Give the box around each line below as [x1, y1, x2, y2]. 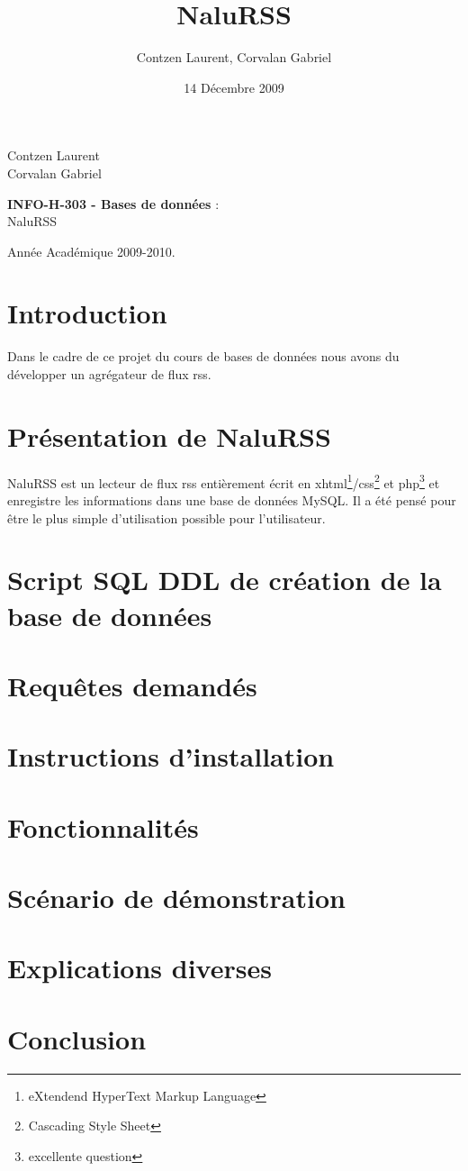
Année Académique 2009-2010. [7, 241, 175, 260]
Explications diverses [7, 949, 272, 986]
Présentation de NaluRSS [7, 417, 331, 454]
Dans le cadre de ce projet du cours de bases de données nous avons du [7, 347, 400, 366]
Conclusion [7, 1020, 147, 1057]
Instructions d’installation [7, 738, 335, 775]
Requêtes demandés [7, 667, 257, 704]
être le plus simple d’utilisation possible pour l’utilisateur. [7, 508, 326, 527]
